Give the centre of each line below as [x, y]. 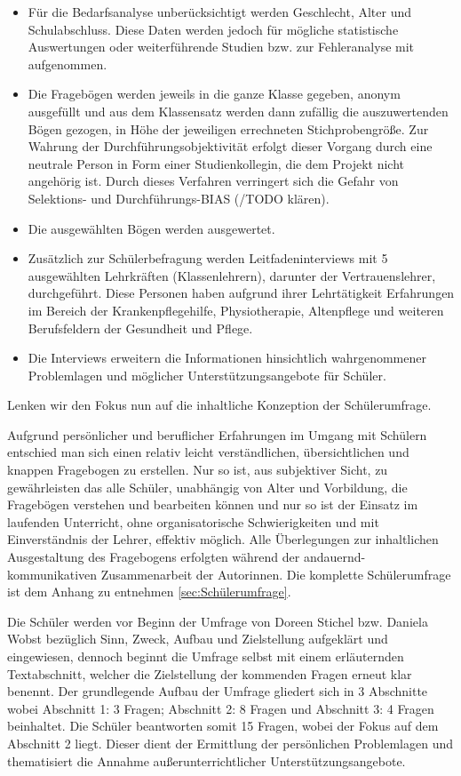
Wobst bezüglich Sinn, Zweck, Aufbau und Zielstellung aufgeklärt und [198, 639]
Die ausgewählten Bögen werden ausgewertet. [151, 228]
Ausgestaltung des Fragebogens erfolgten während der [154, 557]
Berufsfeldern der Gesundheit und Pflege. [140, 328]
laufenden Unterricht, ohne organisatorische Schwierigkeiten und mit [193, 521]
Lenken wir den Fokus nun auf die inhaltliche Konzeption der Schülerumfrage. [219, 405]
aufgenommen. [68, 64]
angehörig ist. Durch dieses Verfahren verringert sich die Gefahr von [213, 181]
